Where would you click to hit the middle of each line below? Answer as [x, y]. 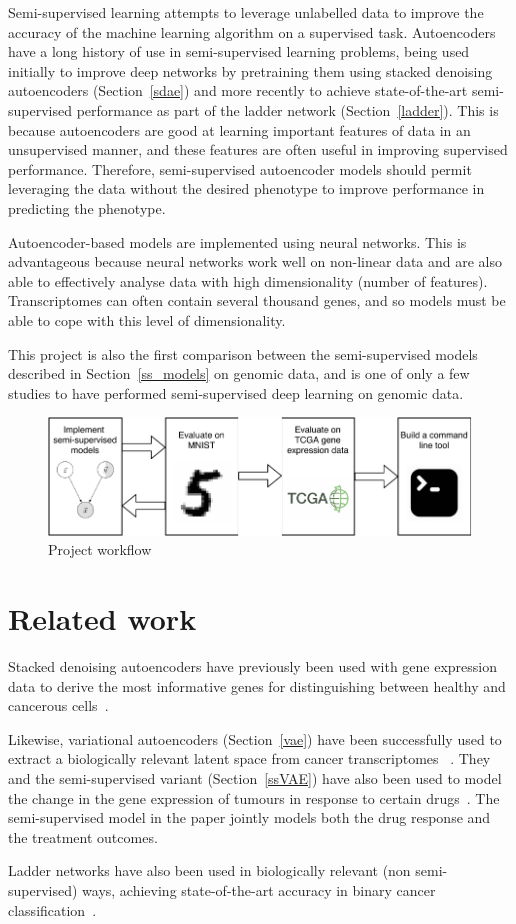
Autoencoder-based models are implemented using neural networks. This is [237, 241]
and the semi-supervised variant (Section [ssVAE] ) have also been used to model [255, 778]
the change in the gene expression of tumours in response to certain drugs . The [254, 797]
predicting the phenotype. [87, 207]
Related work [102, 618]
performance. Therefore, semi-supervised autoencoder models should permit [240, 168]
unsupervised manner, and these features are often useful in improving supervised [258, 149]
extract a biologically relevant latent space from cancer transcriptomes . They [249, 758]
